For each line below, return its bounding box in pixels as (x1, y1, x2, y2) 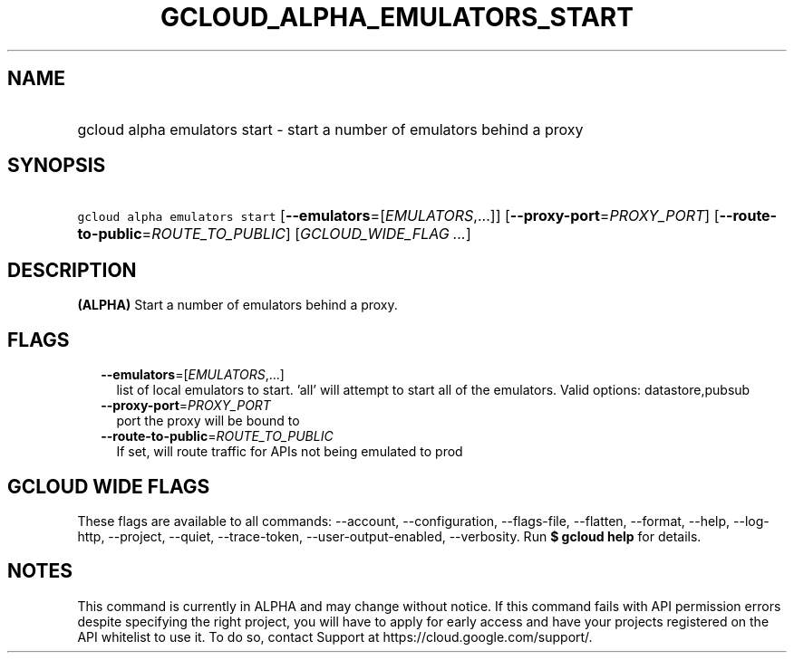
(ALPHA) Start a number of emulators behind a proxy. (77, 297, 398, 313)
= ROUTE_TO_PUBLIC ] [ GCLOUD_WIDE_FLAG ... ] (141, 225, 471, 244)
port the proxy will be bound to (116, 413, 300, 429)
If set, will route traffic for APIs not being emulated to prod (116, 444, 463, 460)
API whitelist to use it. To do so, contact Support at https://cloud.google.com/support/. (77, 628, 593, 645)
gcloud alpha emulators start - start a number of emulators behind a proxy (77, 120, 584, 139)
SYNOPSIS (7, 154, 106, 177)
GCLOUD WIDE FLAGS (7, 474, 210, 498)
